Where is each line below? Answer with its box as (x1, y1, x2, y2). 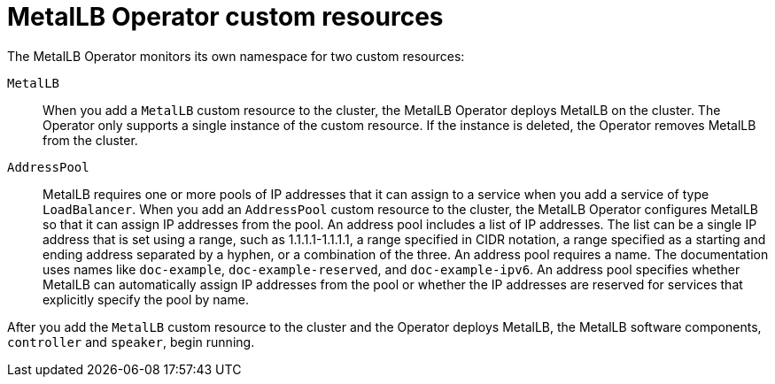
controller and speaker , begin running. (7, 334, 255, 349)
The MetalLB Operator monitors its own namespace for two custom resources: (7, 48, 465, 64)
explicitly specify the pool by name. (43, 291, 249, 307)
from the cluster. (43, 132, 138, 148)
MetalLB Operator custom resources (7, 2, 444, 32)
